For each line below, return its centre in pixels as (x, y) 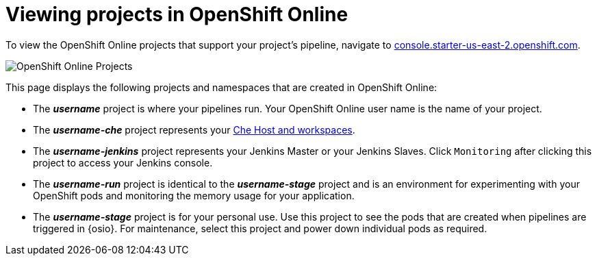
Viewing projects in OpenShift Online (177, 14)
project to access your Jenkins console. (123, 162)
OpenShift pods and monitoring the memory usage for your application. (194, 195)
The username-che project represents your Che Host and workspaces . (194, 129)
